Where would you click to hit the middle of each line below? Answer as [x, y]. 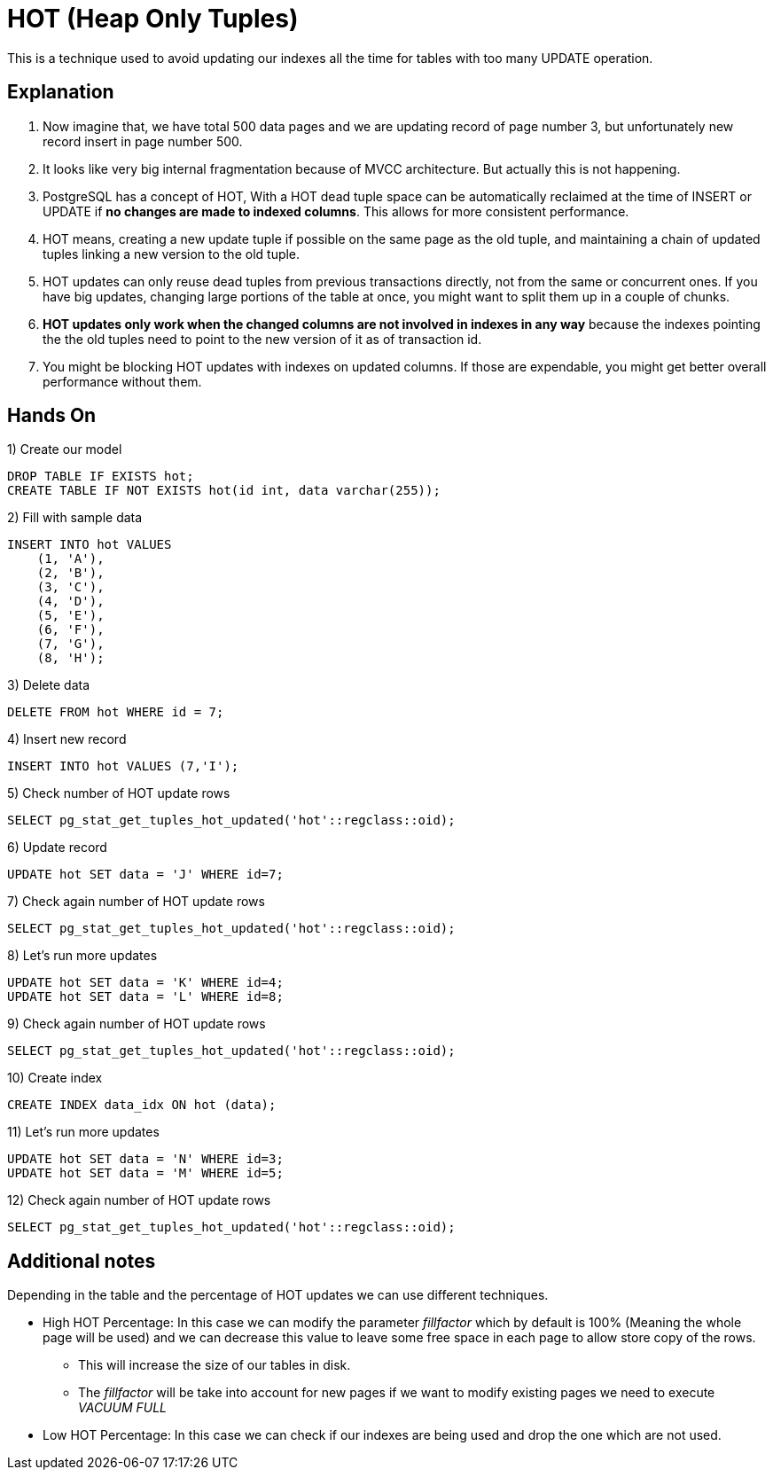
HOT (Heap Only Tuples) [153, 19]
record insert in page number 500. [143, 141]
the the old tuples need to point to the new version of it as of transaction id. [262, 339]
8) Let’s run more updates [82, 956]
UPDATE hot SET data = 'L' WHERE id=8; [145, 997]
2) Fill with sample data [75, 518]
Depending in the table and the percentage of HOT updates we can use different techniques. [278, 1295]
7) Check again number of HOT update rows [136, 902]
